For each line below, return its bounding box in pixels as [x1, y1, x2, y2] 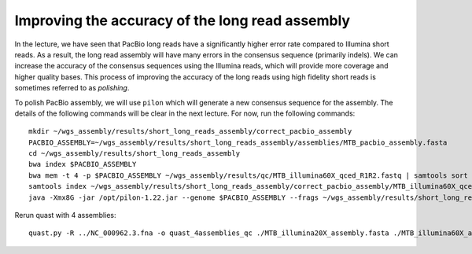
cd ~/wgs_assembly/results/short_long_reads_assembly [28, 149, 240, 158]
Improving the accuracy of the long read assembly [14, 12, 350, 29]
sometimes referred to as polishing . [14, 83, 130, 93]
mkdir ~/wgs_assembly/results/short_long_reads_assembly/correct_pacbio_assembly [28, 127, 352, 136]
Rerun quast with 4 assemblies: [14, 211, 116, 220]
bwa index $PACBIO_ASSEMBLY [28, 160, 137, 169]
